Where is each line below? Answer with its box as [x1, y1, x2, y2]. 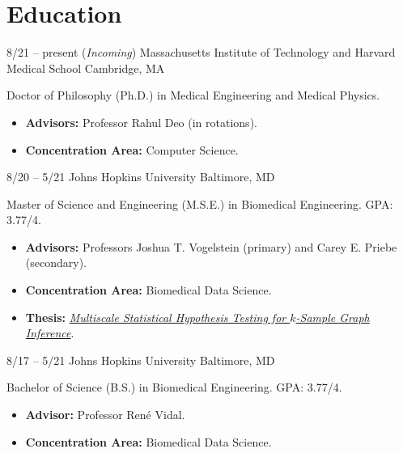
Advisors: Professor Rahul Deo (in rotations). [25, 113, 257, 130]
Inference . [25, 324, 74, 341]
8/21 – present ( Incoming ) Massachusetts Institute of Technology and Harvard [6, 44, 396, 61]
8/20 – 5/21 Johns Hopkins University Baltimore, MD [6, 168, 275, 185]
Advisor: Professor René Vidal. [25, 406, 185, 423]
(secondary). [25, 254, 87, 271]
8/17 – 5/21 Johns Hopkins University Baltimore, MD [6, 351, 275, 368]
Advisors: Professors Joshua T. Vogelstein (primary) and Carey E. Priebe [25, 238, 397, 255]
